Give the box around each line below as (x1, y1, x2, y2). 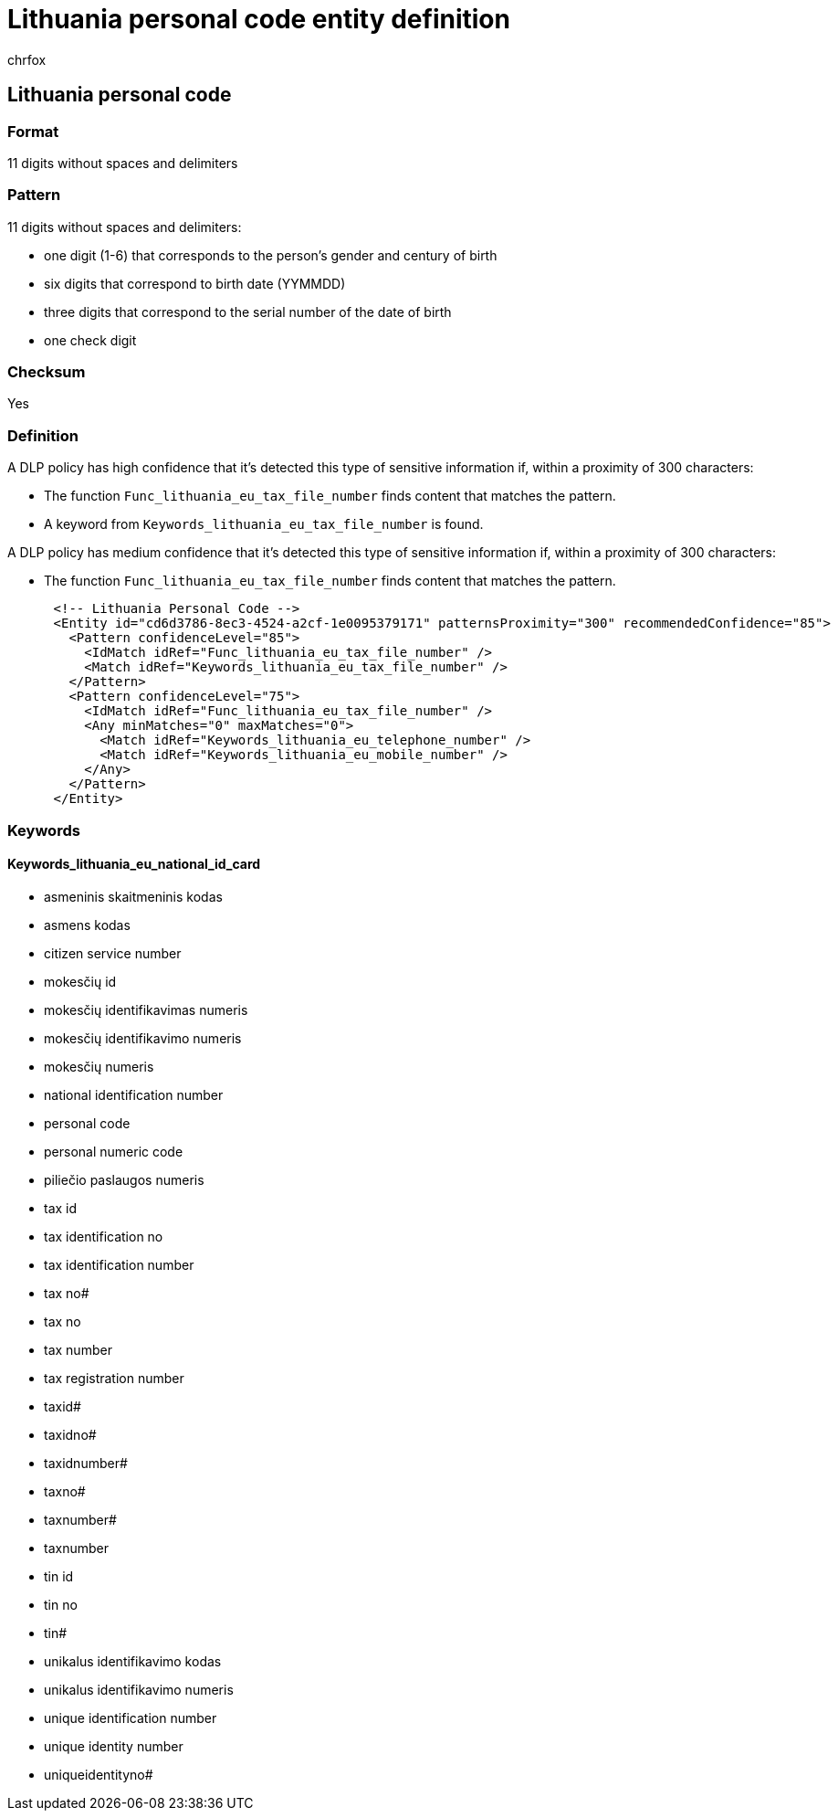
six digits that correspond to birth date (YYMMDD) (44, 275, 346, 291)
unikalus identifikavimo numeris (44, 1681, 234, 1697)
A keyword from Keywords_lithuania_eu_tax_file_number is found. (44, 516, 484, 533)
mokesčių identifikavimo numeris (44, 1030, 242, 1046)
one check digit (44, 332, 137, 348)
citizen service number (44, 945, 182, 961)
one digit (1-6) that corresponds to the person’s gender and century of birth (44, 247, 498, 263)
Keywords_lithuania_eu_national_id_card (7, 856, 261, 872)
